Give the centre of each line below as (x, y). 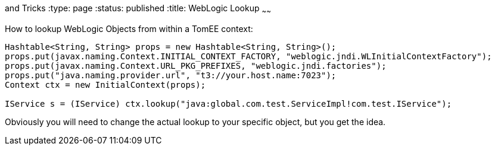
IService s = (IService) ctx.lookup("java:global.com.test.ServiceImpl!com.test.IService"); (228, 103)
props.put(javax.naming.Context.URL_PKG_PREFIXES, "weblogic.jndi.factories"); (196, 66)
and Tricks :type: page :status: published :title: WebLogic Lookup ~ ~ (138, 9)
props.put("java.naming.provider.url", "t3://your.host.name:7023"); (171, 75)
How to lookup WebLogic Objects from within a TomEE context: (129, 28)
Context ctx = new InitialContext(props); (105, 84)
